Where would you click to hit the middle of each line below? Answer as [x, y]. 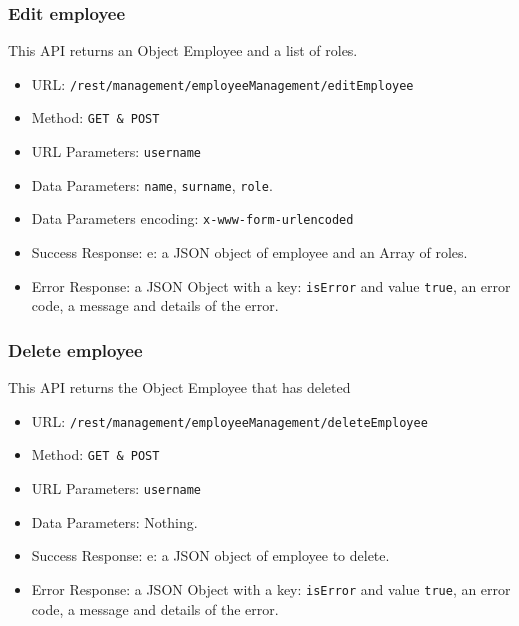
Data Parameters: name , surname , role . [152, 184]
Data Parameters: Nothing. [114, 521]
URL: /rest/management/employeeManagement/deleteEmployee [229, 420]
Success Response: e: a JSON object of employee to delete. [210, 555]
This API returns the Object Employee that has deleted [179, 387]
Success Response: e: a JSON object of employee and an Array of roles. [249, 252]
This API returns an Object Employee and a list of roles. [183, 50]
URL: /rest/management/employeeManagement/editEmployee [222, 83]
